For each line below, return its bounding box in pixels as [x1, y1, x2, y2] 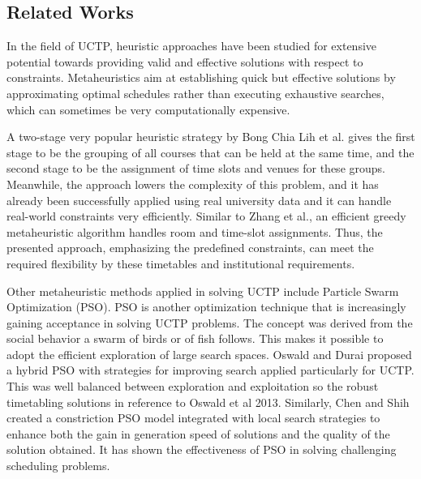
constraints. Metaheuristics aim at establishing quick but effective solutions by [6, 69, 396, 86]
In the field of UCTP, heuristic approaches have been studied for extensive [6, 37, 377, 54]
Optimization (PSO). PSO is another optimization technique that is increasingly [6, 298, 406, 315]
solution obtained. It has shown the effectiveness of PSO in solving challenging [6, 441, 397, 458]
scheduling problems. [6, 457, 110, 474]
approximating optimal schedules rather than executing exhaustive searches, [6, 84, 384, 101]
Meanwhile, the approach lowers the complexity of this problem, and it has [6, 175, 379, 192]
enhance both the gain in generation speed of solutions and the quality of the [6, 425, 390, 442]
